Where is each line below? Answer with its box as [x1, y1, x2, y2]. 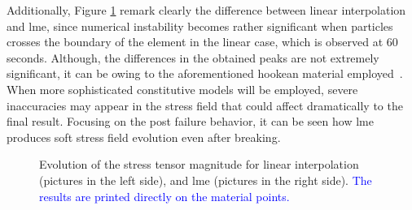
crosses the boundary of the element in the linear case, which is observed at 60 [7, 33, 398, 50]
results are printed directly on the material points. [39, 187, 290, 204]
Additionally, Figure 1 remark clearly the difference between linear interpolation [7, 2, 406, 18]
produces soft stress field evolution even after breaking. [7, 128, 281, 145]
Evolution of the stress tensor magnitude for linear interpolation [39, 156, 359, 173]
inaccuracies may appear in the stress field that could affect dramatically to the [7, 96, 403, 114]
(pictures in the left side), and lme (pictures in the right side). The [39, 171, 372, 188]
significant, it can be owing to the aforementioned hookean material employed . [7, 65, 403, 82]
